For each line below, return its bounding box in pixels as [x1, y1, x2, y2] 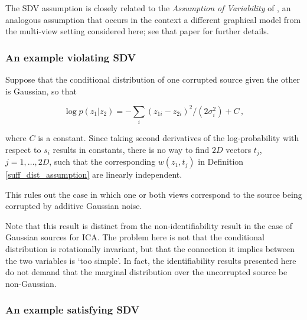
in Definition [198, 155, 244, 168]
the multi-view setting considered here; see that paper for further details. [5, 25, 269, 37]
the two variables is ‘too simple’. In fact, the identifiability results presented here [5, 254, 296, 266]
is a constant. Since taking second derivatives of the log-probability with [38, 132, 299, 144]
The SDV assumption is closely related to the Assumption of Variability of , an [5, 2, 291, 14]
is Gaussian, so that [5, 84, 77, 97]
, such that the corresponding [49, 155, 156, 168]
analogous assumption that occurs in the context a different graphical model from [5, 13, 301, 25]
